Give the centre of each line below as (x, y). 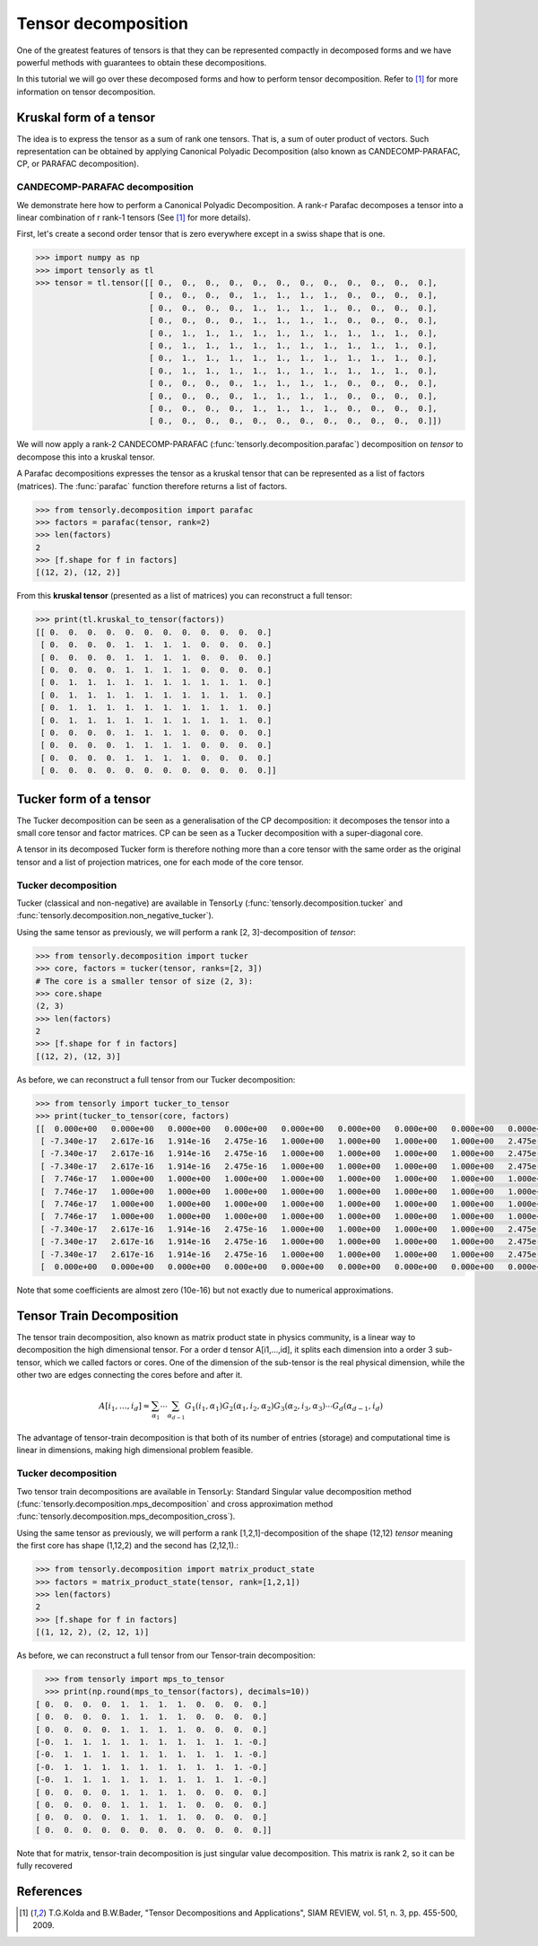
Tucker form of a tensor (84, 799)
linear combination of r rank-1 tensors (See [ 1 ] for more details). (134, 217)
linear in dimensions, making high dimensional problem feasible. (135, 1451)
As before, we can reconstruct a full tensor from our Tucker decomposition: (156, 1079)
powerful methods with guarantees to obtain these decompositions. (142, 62)
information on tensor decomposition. (86, 92)
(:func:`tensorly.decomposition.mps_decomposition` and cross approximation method (175, 1503)
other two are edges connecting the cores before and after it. (130, 1374)
